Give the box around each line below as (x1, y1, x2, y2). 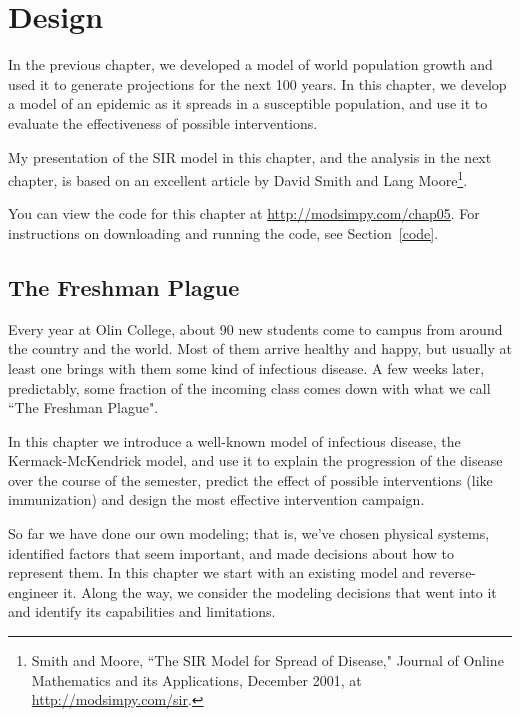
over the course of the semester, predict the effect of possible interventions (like (8, 469, 493, 490)
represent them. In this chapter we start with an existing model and (8, 562, 425, 583)
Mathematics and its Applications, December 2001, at (31, 669, 362, 690)
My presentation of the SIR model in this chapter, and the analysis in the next (8, 146, 492, 167)
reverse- (429, 562, 477, 583)
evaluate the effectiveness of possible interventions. (8, 112, 318, 133)
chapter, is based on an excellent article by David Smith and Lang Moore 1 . (8, 167, 468, 190)
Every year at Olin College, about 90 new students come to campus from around (8, 318, 503, 339)
